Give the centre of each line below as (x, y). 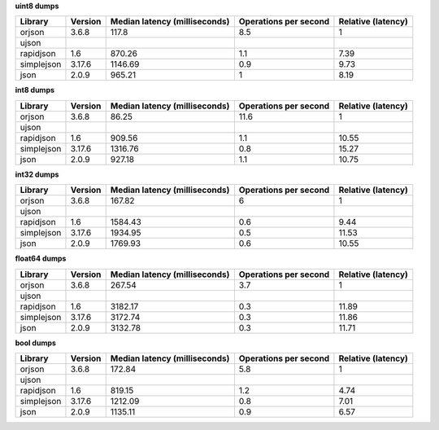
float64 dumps (41, 259)
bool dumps (36, 343)
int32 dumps (37, 174)
